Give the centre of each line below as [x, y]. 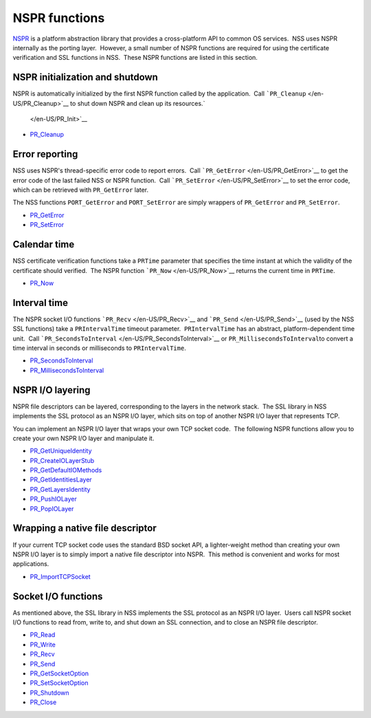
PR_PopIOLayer [52, 508]
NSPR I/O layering [52, 390]
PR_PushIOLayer [53, 499]
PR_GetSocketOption [59, 673]
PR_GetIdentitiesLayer [61, 480]
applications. [31, 564]
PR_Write [43, 644]
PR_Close [43, 702]
